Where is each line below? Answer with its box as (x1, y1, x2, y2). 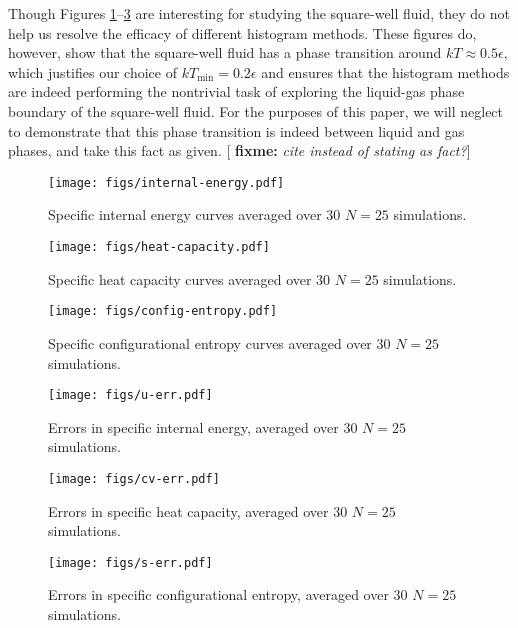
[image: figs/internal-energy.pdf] (48, 175, 285, 190)
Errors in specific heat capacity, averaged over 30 (48, 500, 348, 521)
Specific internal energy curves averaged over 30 (48, 204, 341, 225)
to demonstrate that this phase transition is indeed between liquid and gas (8, 120, 465, 141)
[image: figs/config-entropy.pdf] (48, 304, 278, 319)
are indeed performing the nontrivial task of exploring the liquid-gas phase (8, 81, 465, 102)
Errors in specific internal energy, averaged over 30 (48, 416, 358, 437)
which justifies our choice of (8, 61, 177, 82)
